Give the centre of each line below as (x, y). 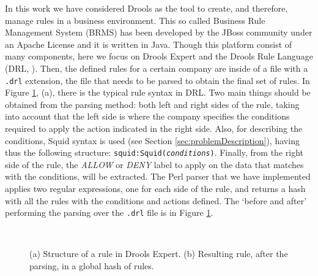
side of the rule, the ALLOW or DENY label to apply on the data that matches (154, 164)
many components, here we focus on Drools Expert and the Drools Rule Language (159, 56)
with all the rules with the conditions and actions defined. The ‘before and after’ (156, 200)
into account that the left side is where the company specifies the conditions (147, 116)
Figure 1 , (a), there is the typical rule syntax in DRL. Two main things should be (158, 92)
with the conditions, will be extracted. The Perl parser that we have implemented (158, 176)
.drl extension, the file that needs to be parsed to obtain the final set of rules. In (157, 80)
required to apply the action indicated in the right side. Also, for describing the (154, 128)
